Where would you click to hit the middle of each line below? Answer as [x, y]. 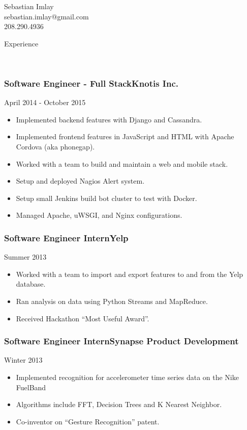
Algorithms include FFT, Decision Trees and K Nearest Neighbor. [119, 404]
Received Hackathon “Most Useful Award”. [83, 318]
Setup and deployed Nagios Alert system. [80, 181]
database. [31, 284]
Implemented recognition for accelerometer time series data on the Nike [127, 377]
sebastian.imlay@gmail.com [47, 16]
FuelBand [31, 387]
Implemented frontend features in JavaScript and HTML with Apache [125, 136]
